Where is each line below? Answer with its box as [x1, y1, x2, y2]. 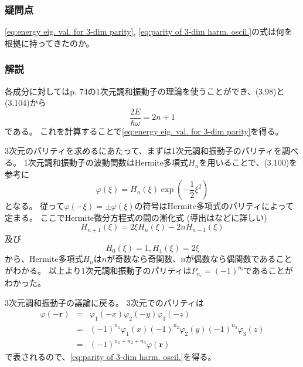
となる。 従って [5, 200, 64, 212]
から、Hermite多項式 [5, 252, 83, 265]
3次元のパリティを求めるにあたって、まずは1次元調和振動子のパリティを [5, 144, 282, 157]
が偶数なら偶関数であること [185, 252, 292, 265]
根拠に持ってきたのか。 [5, 36, 94, 49]
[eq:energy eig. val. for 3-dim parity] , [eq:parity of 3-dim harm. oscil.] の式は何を [5, 25, 293, 38]
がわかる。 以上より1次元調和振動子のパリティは [5, 264, 192, 277]
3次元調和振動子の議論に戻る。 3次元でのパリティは [5, 296, 204, 308]
